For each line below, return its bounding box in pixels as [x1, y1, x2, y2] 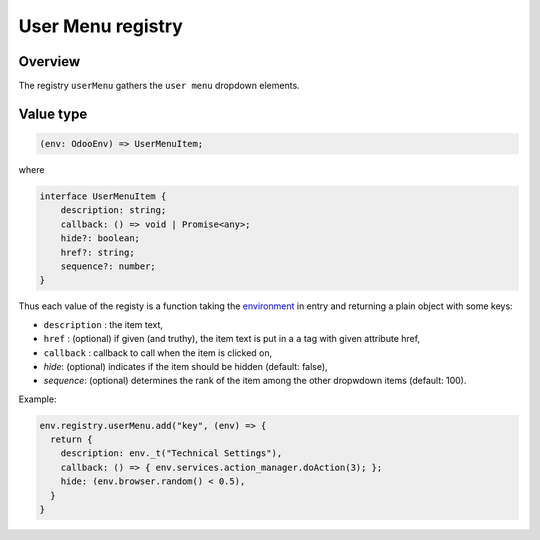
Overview [18, 53, 81, 70]
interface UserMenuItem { [39, 191, 167, 202]
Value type [18, 105, 88, 122]
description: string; [60, 205, 167, 216]
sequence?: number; [60, 260, 157, 272]
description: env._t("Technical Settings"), [60, 448, 283, 459]
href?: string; [60, 246, 135, 258]
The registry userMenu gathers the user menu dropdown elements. [18, 80, 300, 92]
